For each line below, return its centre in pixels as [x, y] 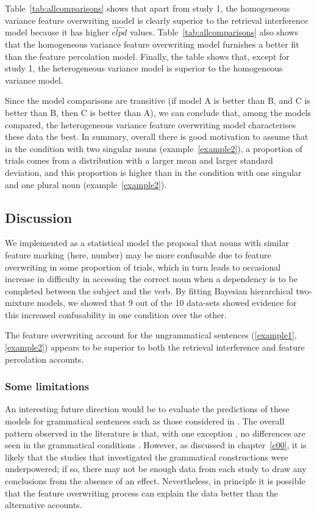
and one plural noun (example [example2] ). [86, 184]
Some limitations [47, 386]
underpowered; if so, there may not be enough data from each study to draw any [156, 469]
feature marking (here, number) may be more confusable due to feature [138, 254]
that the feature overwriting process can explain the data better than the [141, 493]
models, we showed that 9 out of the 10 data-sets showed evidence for [167, 303]
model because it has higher [57, 32]
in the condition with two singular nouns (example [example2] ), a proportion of [154, 148]
